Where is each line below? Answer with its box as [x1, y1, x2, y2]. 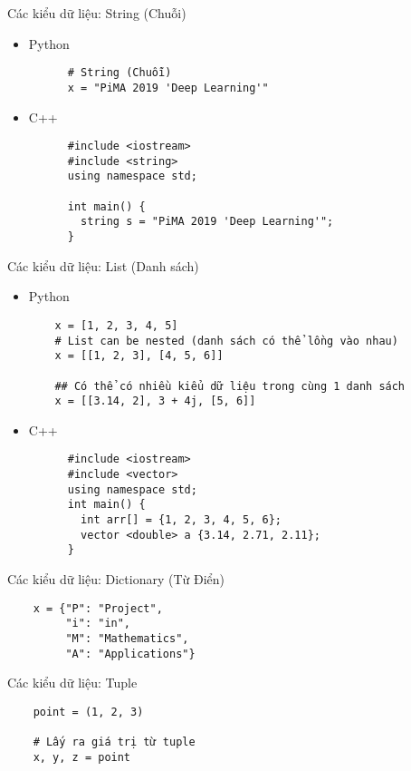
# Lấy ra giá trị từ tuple [33, 736, 196, 749]
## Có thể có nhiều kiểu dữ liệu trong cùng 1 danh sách [54, 379, 406, 393]
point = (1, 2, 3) [33, 705, 144, 718]
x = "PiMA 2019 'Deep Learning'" [67, 81, 269, 94]
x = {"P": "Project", [33, 601, 163, 615]
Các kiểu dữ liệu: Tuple [7, 673, 138, 692]
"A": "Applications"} [65, 647, 196, 660]
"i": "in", [65, 617, 131, 630]
